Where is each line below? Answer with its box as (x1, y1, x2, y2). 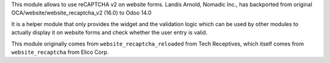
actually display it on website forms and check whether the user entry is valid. (11, 29, 208, 36)
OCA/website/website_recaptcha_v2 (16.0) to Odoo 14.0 (11, 9, 152, 16)
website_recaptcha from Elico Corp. (11, 48, 109, 56)
